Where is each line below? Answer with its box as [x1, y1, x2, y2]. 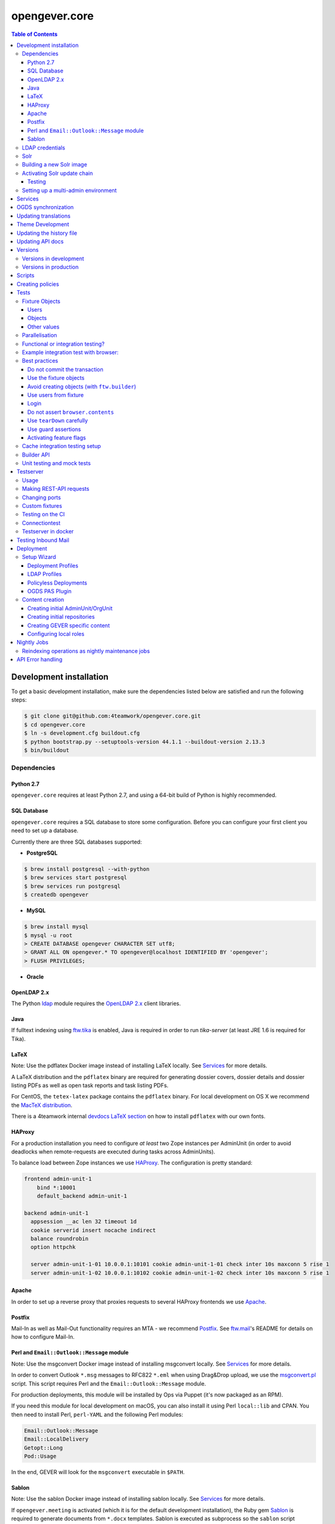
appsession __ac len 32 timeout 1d [30, 1218, 137, 1225]
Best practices [22, 357, 58, 365]
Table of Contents [11, 30, 58, 38]
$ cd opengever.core [24, 721, 85, 728]
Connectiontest [22, 519, 61, 527]
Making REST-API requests [22, 485, 90, 493]
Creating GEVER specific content [27, 622, 110, 629]
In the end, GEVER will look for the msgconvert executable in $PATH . [11, 1468, 185, 1475]
